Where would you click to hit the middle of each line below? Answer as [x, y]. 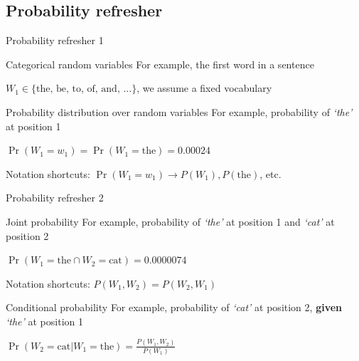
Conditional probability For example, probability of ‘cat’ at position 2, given [174, 307]
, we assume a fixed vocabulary [204, 88]
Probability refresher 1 [55, 40]
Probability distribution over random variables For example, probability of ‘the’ [179, 111]
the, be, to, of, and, [78, 89]
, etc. [270, 173]
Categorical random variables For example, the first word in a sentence [160, 64]
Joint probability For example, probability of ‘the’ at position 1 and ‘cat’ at [170, 221]
